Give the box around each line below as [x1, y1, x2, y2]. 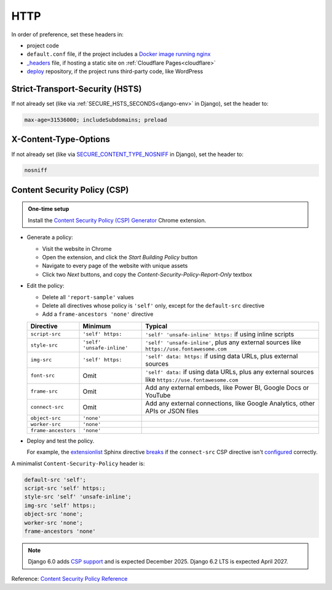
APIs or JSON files [145, 406, 199, 415]
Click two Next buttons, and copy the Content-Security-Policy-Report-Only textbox [42, 270, 252, 278]
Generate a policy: [26, 234, 73, 241]
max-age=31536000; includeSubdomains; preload [24, 117, 167, 123]
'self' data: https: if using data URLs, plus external [145, 352, 298, 360]
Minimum [82, 321, 111, 330]
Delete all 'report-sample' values [42, 293, 135, 301]
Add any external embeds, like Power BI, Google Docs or [145, 383, 309, 391]
